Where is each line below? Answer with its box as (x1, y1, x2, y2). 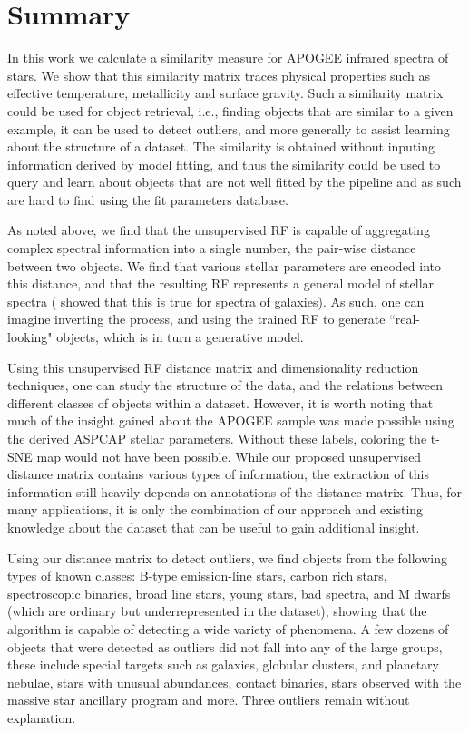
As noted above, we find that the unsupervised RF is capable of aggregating (7, 220, 430, 239)
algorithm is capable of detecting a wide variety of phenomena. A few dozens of (7, 619, 449, 638)
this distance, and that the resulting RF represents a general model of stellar (7, 274, 435, 293)
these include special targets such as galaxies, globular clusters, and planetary (7, 655, 439, 674)
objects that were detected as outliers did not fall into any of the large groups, (7, 637, 443, 656)
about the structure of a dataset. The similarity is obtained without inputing (7, 137, 435, 156)
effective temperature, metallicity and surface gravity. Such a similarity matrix (7, 83, 444, 103)
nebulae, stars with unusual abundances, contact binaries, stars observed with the (7, 672, 462, 691)
